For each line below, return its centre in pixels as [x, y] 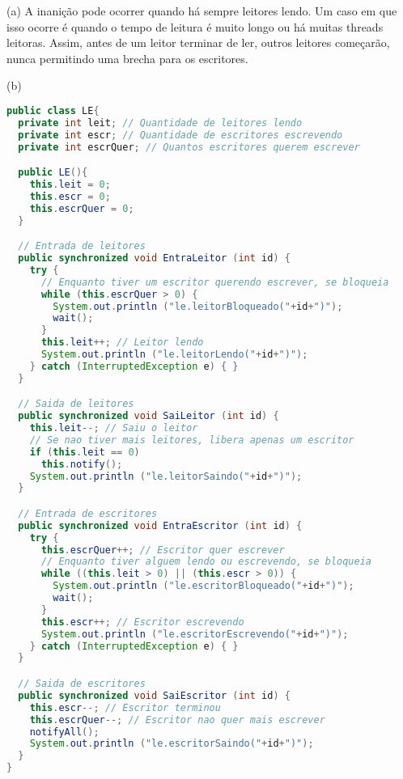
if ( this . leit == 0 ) [85, 452]
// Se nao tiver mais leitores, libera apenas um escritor [192, 440]
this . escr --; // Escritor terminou [125, 707]
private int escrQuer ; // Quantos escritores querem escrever [189, 147]
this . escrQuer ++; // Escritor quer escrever [163, 550]
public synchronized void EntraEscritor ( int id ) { [160, 525]
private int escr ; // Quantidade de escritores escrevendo [180, 135]
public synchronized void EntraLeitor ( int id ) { [154, 258]
